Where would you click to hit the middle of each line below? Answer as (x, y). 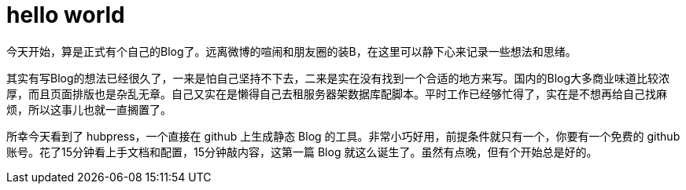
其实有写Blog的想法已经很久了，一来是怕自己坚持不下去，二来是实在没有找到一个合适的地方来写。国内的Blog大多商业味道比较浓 (338, 78)
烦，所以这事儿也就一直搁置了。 (89, 109)
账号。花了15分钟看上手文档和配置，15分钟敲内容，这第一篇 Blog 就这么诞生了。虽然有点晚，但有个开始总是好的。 (302, 152)
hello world (66, 15)
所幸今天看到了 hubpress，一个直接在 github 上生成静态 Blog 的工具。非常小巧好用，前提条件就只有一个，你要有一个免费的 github (343, 136)
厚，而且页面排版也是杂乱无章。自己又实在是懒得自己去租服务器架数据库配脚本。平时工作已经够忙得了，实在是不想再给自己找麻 (337, 93)
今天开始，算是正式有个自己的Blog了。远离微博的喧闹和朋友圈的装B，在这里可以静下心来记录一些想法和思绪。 (291, 51)
